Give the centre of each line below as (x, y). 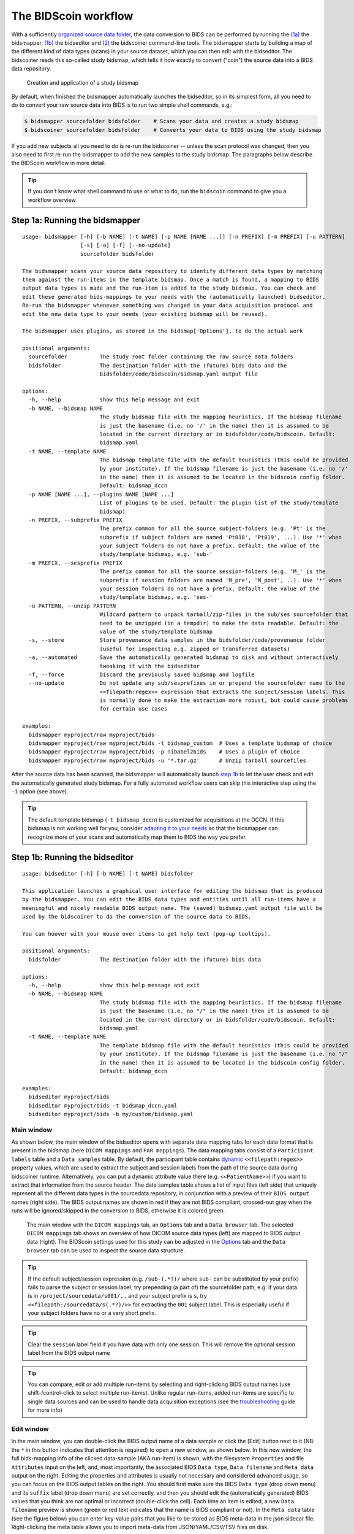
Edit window (30, 1428)
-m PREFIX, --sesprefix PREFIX (75, 563)
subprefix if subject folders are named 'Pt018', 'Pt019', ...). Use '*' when (221, 537)
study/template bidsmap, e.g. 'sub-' (156, 554)
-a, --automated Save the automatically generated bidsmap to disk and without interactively (184, 657)
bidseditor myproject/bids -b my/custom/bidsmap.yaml (111, 1114)
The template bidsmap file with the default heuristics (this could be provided (224, 1045)
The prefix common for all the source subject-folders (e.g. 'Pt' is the (213, 529)
